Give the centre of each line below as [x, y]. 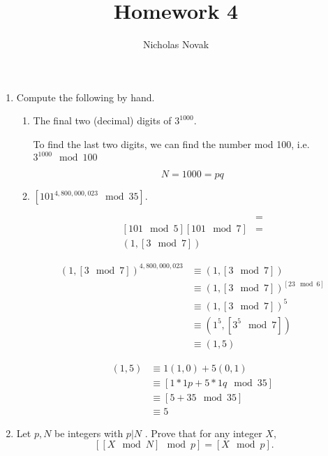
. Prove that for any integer [203, 433]
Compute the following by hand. [85, 97]
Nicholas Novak [176, 44]
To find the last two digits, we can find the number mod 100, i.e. [171, 144]
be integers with [89, 433]
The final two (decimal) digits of [102, 120]
